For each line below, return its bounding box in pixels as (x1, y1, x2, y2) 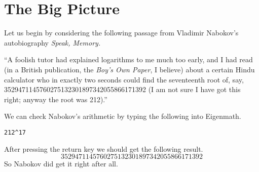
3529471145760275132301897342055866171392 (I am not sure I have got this (4, 84, 241, 95)
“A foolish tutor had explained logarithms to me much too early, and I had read (4, 54, 253, 65)
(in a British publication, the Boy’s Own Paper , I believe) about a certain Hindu (4, 64, 255, 74)
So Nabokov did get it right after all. (4, 158, 118, 169)
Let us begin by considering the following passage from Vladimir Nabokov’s (4, 27, 239, 38)
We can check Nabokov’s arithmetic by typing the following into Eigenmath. (4, 111, 241, 121)
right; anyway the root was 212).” (4, 94, 107, 104)
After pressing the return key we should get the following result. (4, 143, 203, 154)
